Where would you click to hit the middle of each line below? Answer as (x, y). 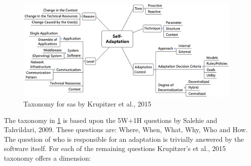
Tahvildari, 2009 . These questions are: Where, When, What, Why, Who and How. (126, 129)
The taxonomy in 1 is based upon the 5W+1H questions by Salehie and (111, 120)
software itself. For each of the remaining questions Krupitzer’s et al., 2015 (115, 148)
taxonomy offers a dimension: (48, 158)
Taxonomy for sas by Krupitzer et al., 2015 (87, 103)
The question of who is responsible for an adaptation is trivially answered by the (124, 139)
